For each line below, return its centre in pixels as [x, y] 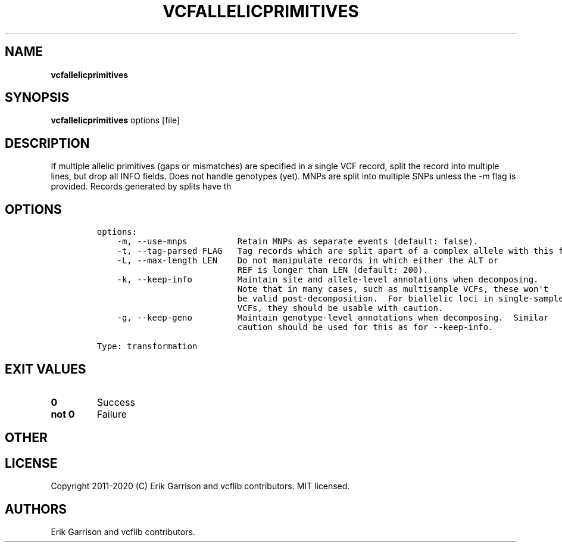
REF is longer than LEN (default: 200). [333, 270]
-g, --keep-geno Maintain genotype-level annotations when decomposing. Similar [333, 318]
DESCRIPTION [47, 143]
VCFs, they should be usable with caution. [340, 308]
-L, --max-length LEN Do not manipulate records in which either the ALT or [308, 261]
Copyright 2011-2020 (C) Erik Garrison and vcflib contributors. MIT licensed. [200, 486]
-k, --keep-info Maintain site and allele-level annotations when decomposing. [328, 280]
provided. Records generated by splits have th [141, 187]
